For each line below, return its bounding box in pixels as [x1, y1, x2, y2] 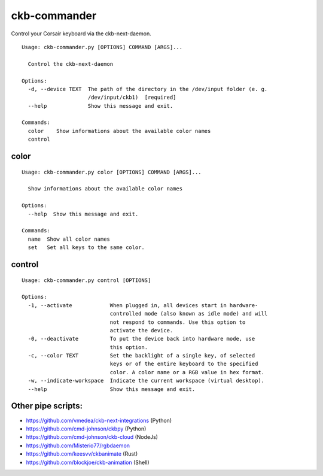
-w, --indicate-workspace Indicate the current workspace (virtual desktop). [28, 377, 265, 384]
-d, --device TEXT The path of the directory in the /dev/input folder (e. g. [28, 86, 268, 92]
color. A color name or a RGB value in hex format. [109, 369, 265, 375]
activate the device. [109, 327, 173, 333]
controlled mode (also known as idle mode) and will [109, 310, 268, 317]
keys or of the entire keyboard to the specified [109, 360, 258, 368]
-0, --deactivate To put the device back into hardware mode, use [28, 335, 255, 342]
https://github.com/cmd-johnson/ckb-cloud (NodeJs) [26, 433, 159, 441]
